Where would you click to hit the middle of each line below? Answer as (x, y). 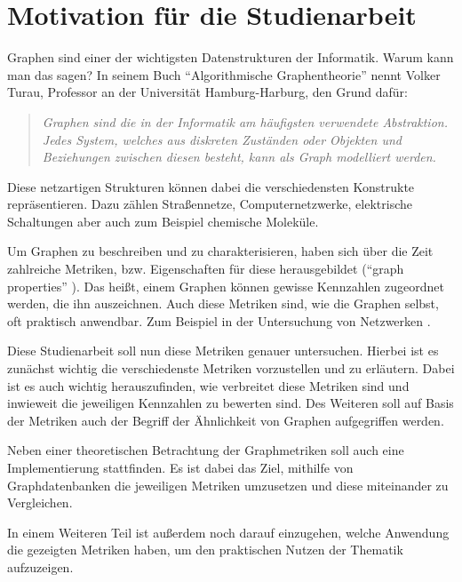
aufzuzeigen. (40, 566)
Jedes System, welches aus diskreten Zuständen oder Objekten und (222, 139)
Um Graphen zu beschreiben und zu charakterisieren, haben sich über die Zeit (220, 251)
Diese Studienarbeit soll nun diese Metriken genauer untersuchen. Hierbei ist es (223, 351)
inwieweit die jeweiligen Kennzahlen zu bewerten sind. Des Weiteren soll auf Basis (231, 403)
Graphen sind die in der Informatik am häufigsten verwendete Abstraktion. (245, 121)
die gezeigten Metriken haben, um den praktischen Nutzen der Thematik (205, 550)
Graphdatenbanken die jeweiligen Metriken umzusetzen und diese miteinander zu (228, 485)
